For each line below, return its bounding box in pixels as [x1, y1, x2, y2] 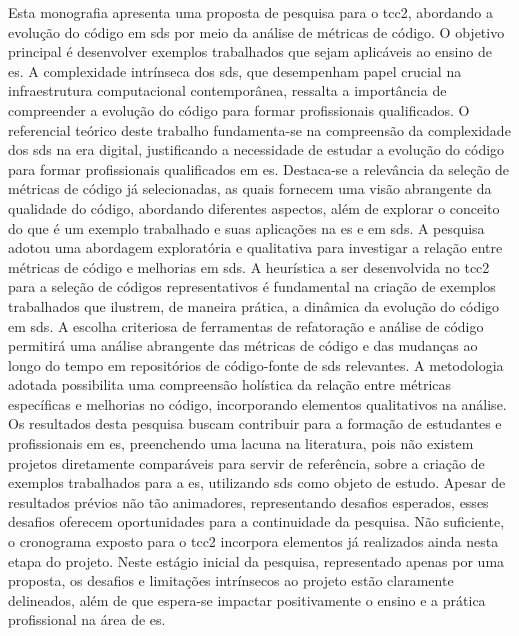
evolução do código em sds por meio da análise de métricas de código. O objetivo [8, 21, 505, 42]
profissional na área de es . [8, 609, 166, 630]
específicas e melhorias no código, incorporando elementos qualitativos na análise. [8, 393, 507, 414]
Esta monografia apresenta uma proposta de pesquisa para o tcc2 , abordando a [8, 2, 493, 22]
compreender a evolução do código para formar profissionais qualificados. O [8, 99, 470, 120]
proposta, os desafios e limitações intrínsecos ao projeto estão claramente [8, 570, 454, 591]
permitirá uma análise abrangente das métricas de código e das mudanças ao [8, 335, 478, 356]
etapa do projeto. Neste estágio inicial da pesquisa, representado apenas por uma [8, 550, 505, 571]
